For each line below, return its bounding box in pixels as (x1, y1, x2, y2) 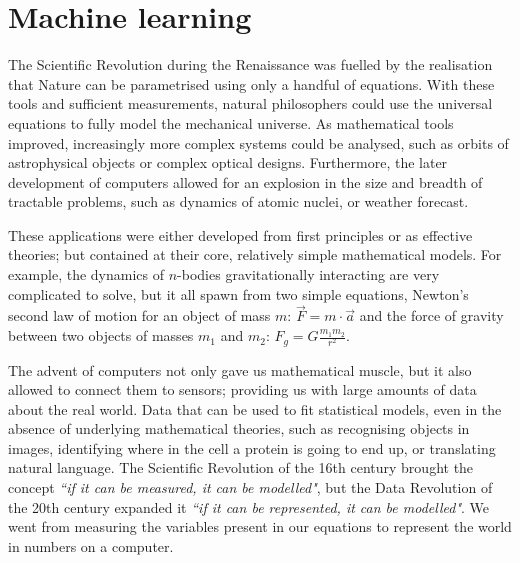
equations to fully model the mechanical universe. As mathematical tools (8, 112, 454, 133)
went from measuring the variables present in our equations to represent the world (8, 516, 512, 537)
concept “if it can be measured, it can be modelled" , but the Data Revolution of (8, 477, 493, 498)
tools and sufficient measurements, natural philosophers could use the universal (8, 93, 493, 114)
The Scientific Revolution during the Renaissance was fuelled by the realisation (8, 54, 493, 75)
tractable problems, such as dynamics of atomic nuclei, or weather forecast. (8, 191, 469, 212)
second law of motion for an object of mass (8, 305, 271, 326)
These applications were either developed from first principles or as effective (8, 224, 473, 245)
